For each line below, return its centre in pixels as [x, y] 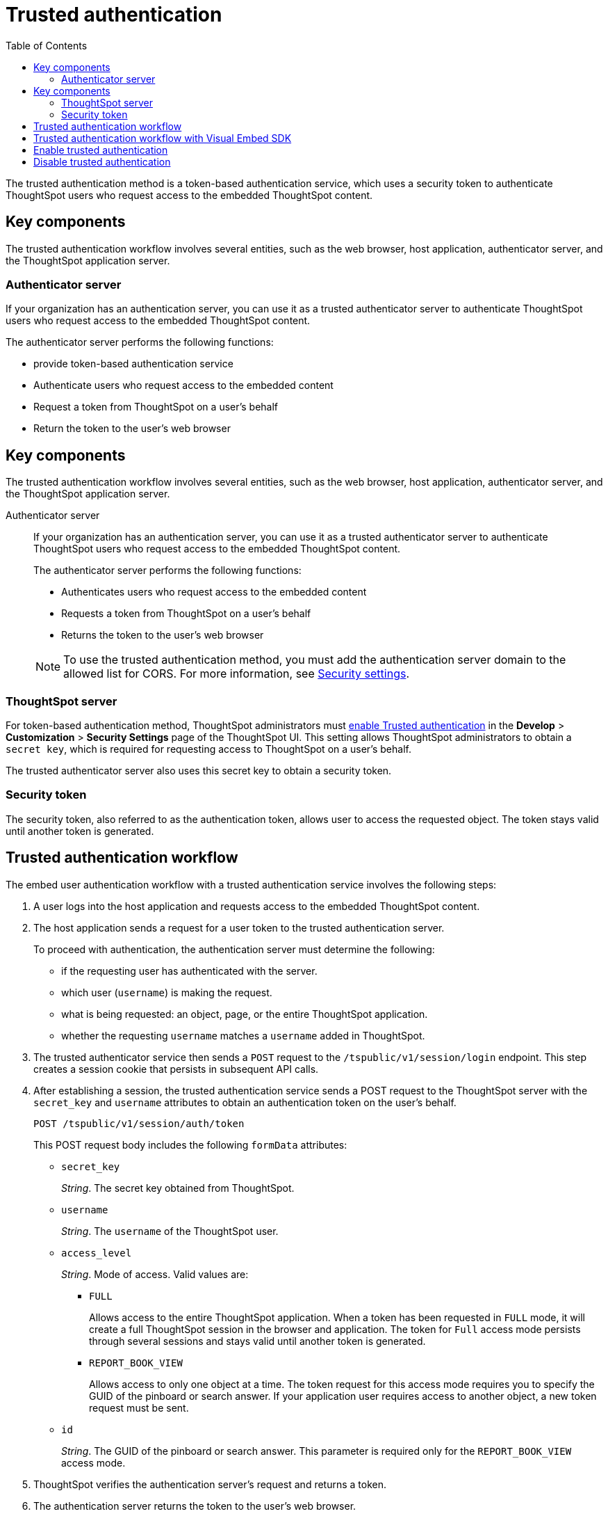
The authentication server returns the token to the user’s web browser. [195, 1506]
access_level [97, 1253]
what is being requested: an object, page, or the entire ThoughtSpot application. [245, 1014]
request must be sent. [139, 1407]
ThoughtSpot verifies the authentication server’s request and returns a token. [210, 1484]
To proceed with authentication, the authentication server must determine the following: [234, 949]
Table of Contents [47, 45]
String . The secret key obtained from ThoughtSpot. [178, 1188]
